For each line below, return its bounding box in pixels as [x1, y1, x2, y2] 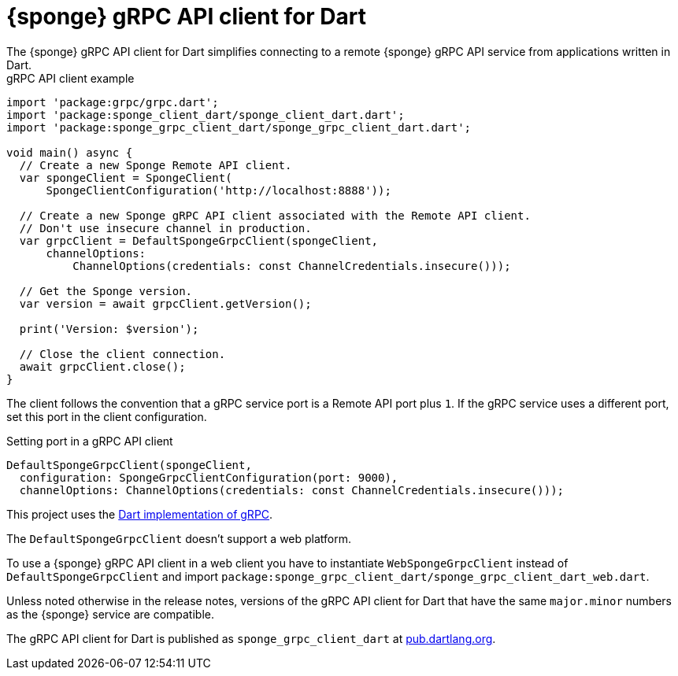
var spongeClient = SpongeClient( [19, 171, 232, 184]
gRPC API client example [6, 71, 135, 85]
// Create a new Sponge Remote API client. [19, 158, 292, 172]
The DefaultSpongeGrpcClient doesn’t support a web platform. [6, 531, 352, 545]
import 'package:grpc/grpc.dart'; [6, 95, 219, 109]
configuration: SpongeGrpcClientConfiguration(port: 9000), [19, 471, 398, 484]
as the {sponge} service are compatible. [6, 607, 214, 621]
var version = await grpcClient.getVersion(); [19, 297, 312, 310]
